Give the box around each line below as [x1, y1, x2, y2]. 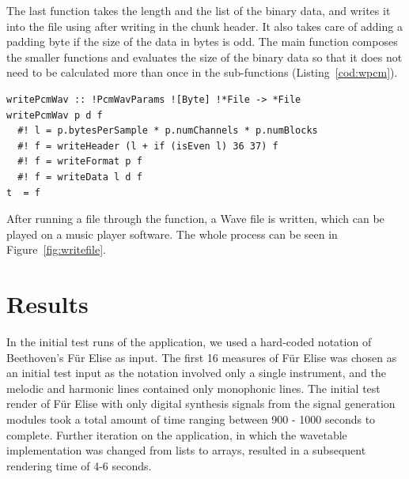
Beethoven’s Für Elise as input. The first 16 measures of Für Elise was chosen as [6, 349, 397, 365]
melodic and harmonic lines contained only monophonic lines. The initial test [6, 379, 381, 396]
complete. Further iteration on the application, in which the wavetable [6, 426, 347, 443]
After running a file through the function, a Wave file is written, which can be [6, 210, 384, 227]
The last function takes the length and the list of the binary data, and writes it [6, 2, 391, 18]
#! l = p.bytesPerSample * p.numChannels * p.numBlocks [17, 125, 318, 137]
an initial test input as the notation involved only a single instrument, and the [6, 364, 386, 381]
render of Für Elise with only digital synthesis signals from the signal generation [6, 395, 396, 412]
